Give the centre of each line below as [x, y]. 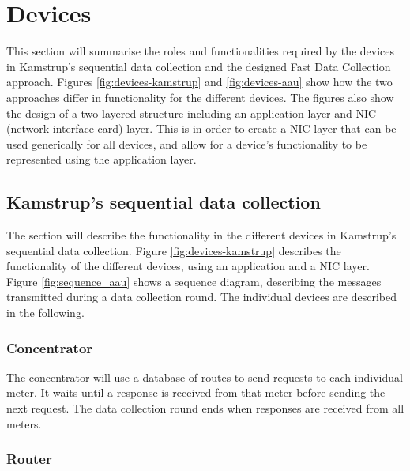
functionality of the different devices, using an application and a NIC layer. [188, 266]
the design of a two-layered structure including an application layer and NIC [192, 113]
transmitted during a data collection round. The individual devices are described [201, 297]
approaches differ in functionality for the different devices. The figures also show [200, 97]
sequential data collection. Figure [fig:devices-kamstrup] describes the [174, 250]
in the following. [45, 313]
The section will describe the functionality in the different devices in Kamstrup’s [201, 235]
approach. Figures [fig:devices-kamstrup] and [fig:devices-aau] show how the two [199, 82]
